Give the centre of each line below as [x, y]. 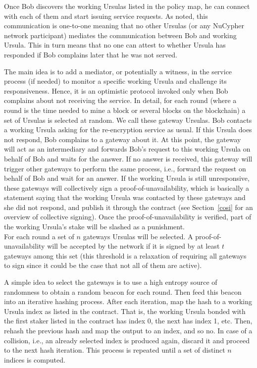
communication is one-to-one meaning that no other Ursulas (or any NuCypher [124, 26]
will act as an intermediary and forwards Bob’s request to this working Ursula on [127, 149]
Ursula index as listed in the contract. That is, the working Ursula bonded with [125, 311]
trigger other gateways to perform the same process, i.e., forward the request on [125, 168]
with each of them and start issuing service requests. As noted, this [106, 16]
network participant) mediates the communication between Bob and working [120, 35]
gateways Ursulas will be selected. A [138, 236]
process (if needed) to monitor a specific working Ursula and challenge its [115, 81]
